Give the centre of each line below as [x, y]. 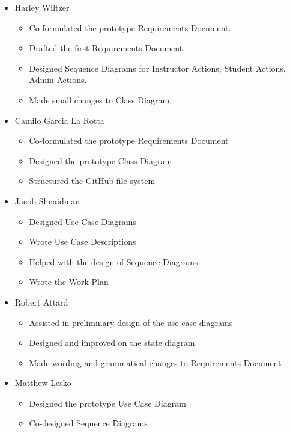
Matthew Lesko [43, 383]
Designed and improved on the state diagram [112, 342]
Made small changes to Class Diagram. [100, 100]
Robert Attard [41, 302]
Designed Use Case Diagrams [83, 221]
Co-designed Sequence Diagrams [88, 423]
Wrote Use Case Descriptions [83, 241]
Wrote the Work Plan [69, 282]
